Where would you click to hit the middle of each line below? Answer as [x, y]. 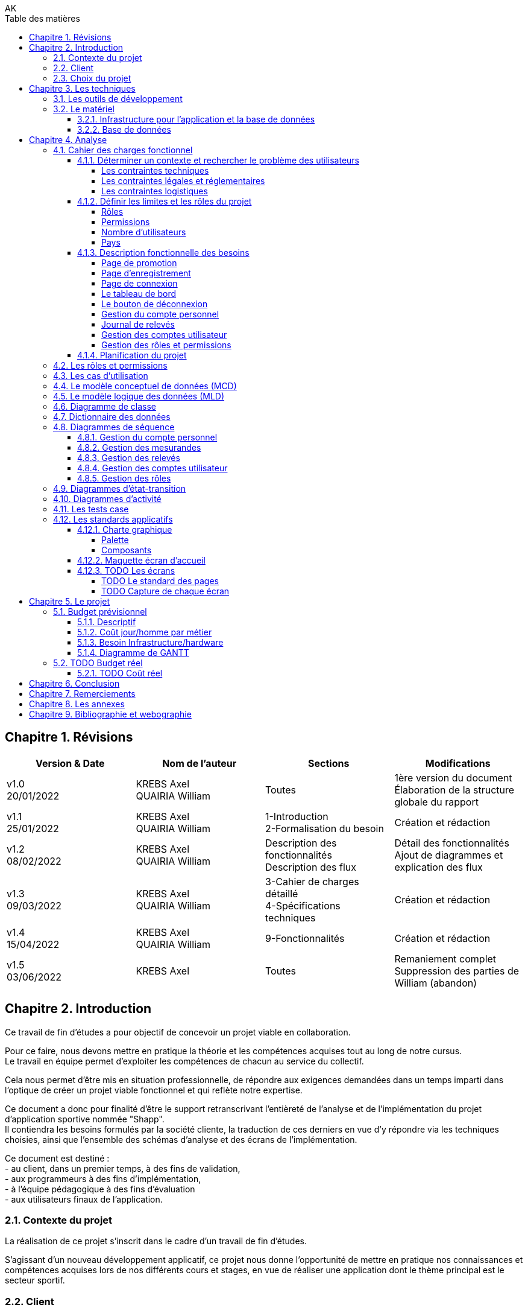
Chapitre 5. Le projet [70, 601]
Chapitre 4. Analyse [68, 140]
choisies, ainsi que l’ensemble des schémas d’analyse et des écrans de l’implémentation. [181, 1139]
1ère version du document [453, 777]
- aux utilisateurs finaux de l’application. [84, 1199]
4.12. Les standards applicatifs [113, 519]
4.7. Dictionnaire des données [112, 417]
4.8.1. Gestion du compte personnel [147, 437]
